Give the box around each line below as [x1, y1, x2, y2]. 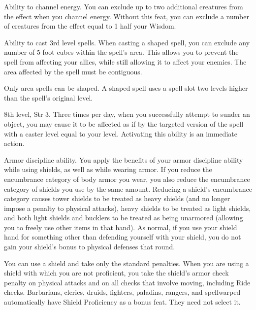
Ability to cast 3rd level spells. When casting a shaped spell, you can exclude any [4, 37, 250, 47]
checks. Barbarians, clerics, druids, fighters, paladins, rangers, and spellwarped [4, 287, 241, 297]
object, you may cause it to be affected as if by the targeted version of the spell [4, 118, 244, 129]
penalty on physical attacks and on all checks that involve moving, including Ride [4, 277, 251, 287]
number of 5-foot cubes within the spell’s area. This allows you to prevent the [4, 47, 239, 57]
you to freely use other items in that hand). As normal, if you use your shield [4, 222, 237, 232]
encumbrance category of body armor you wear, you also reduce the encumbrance [4, 173, 250, 184]
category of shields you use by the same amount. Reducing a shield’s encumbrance [4, 183, 252, 194]
